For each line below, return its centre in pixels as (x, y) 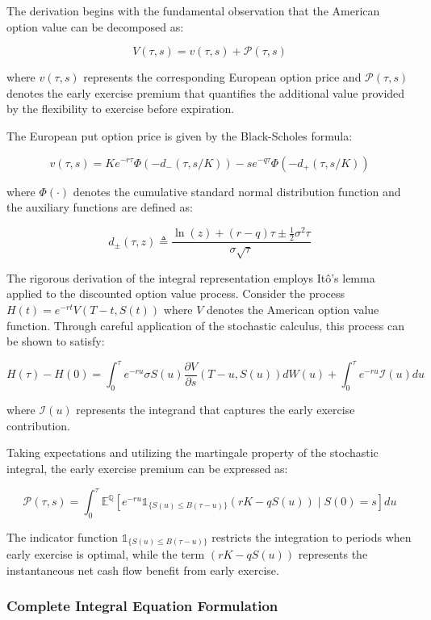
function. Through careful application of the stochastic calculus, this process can (205, 325)
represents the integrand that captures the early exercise (215, 410)
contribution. (39, 425)
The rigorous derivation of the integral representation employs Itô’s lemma (191, 277)
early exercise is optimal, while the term (106, 554)
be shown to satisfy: (56, 341)
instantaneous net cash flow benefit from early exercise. (143, 570)
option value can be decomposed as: (95, 26)
